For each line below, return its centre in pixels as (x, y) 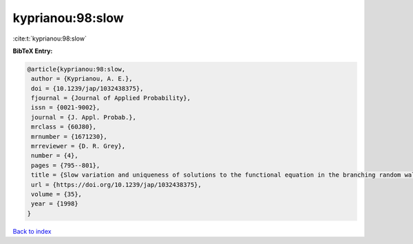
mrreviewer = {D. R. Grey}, (78, 146)
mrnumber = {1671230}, (70, 136)
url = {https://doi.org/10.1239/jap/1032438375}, (117, 185)
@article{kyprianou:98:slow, (76, 69)
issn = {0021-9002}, (66, 108)
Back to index (32, 231)
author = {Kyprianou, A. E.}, (82, 79)
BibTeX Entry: (33, 51)
